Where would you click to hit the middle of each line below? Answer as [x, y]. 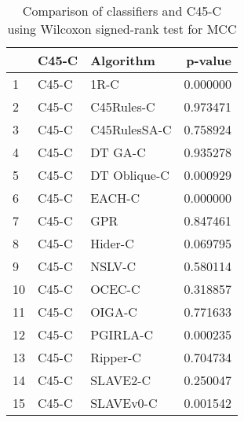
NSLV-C [113, 266]
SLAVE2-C [121, 380]
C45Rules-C [123, 106]
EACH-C [115, 198]
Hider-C [112, 243]
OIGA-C [114, 312]
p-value [209, 60]
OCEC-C [115, 289]
